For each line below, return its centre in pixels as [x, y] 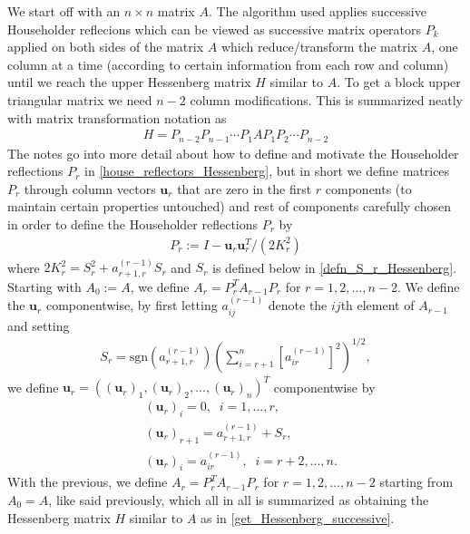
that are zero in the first [245, 188]
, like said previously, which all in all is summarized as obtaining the [239, 500]
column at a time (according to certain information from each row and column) [228, 64]
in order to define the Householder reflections [133, 224]
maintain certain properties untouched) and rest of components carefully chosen [229, 206]
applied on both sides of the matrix [106, 47]
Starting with [44, 286]
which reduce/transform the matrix [319, 47]
